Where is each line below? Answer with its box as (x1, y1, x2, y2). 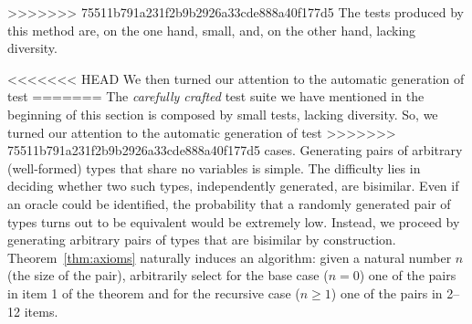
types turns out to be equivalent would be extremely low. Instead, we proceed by (7, 212, 460, 231)
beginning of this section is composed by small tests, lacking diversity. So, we (7, 104, 438, 123)
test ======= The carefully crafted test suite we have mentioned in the (7, 87, 425, 106)
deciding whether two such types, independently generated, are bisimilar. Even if (7, 176, 459, 195)
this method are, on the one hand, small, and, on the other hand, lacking (7, 20, 416, 39)
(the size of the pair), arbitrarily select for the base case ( (7, 266, 329, 285)
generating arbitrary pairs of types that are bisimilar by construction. (7, 230, 396, 249)
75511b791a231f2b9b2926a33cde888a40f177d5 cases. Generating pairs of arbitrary (7, 141, 463, 160)
